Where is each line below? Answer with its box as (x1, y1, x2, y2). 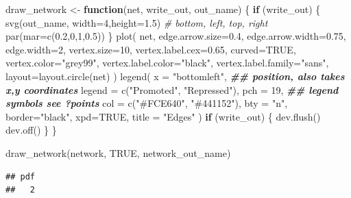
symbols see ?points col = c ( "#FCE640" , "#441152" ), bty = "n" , (5, 96, 288, 110)
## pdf (5, 171, 35, 182)
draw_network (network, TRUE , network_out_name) (5, 145, 231, 160)
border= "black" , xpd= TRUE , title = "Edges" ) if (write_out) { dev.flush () (5, 109, 321, 123)
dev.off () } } (5, 123, 57, 137)
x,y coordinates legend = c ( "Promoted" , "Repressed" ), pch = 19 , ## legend (5, 82, 339, 97)
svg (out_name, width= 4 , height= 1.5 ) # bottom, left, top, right (5, 15, 268, 29)
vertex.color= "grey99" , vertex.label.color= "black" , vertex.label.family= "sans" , (5, 55, 329, 70)
